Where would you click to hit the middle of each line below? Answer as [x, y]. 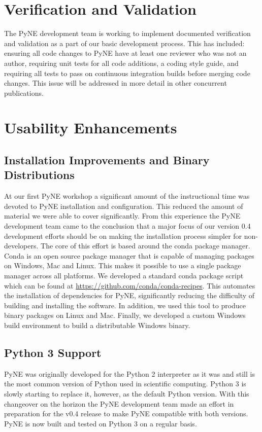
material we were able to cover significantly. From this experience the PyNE [122, 216]
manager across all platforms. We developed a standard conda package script [124, 275]
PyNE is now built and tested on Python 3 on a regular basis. [101, 423]
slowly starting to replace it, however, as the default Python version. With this [127, 393]
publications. [24, 93]
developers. [21, 246]
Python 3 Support [53, 352]
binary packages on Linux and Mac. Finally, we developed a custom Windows [125, 315]
